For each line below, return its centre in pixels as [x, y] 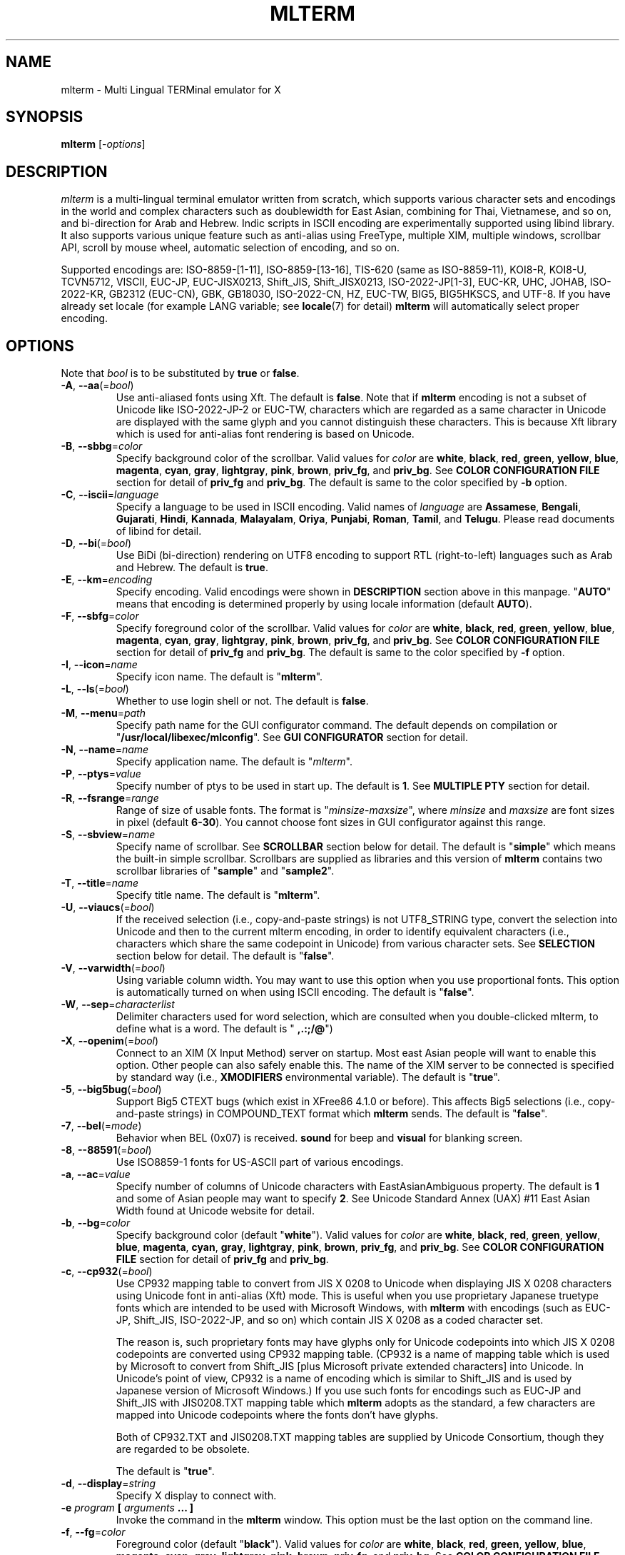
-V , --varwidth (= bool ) [113, 968]
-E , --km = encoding [107, 580]
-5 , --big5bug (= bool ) [111, 1089]
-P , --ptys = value [101, 774]
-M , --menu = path [103, 713]
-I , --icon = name [99, 665]
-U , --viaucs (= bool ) [108, 907]
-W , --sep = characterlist [118, 1005]
